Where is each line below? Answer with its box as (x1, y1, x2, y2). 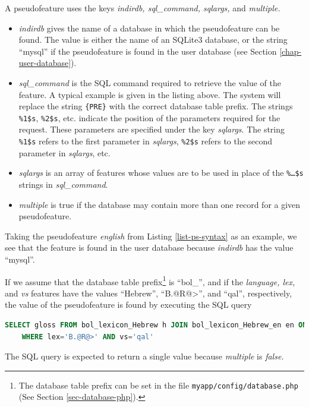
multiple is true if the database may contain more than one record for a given (18, 198, 301, 210)
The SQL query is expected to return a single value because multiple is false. (5, 350, 284, 362)
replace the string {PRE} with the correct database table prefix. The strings (18, 100, 293, 112)
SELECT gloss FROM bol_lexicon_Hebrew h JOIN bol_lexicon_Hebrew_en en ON (5, 320, 307, 329)
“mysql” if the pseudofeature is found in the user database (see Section (18, 45, 277, 57)
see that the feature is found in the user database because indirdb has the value (5, 241, 294, 254)
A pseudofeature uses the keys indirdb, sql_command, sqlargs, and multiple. (5, 2, 280, 14)
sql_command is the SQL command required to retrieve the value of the (18, 76, 281, 89)
